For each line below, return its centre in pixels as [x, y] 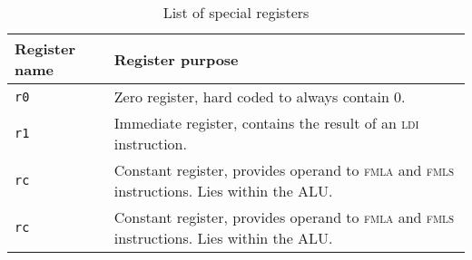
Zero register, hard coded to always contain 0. [260, 96]
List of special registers [236, 12]
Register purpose [176, 59]
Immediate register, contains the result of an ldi [266, 123]
